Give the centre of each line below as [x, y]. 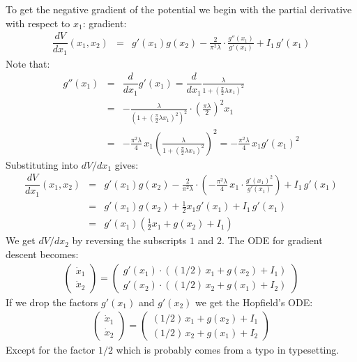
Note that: [28, 63]
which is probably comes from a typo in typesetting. [228, 350]
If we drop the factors [52, 302]
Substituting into [42, 164]
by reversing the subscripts [129, 240]
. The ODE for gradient [272, 240]
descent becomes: [42, 254]
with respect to [38, 23]
